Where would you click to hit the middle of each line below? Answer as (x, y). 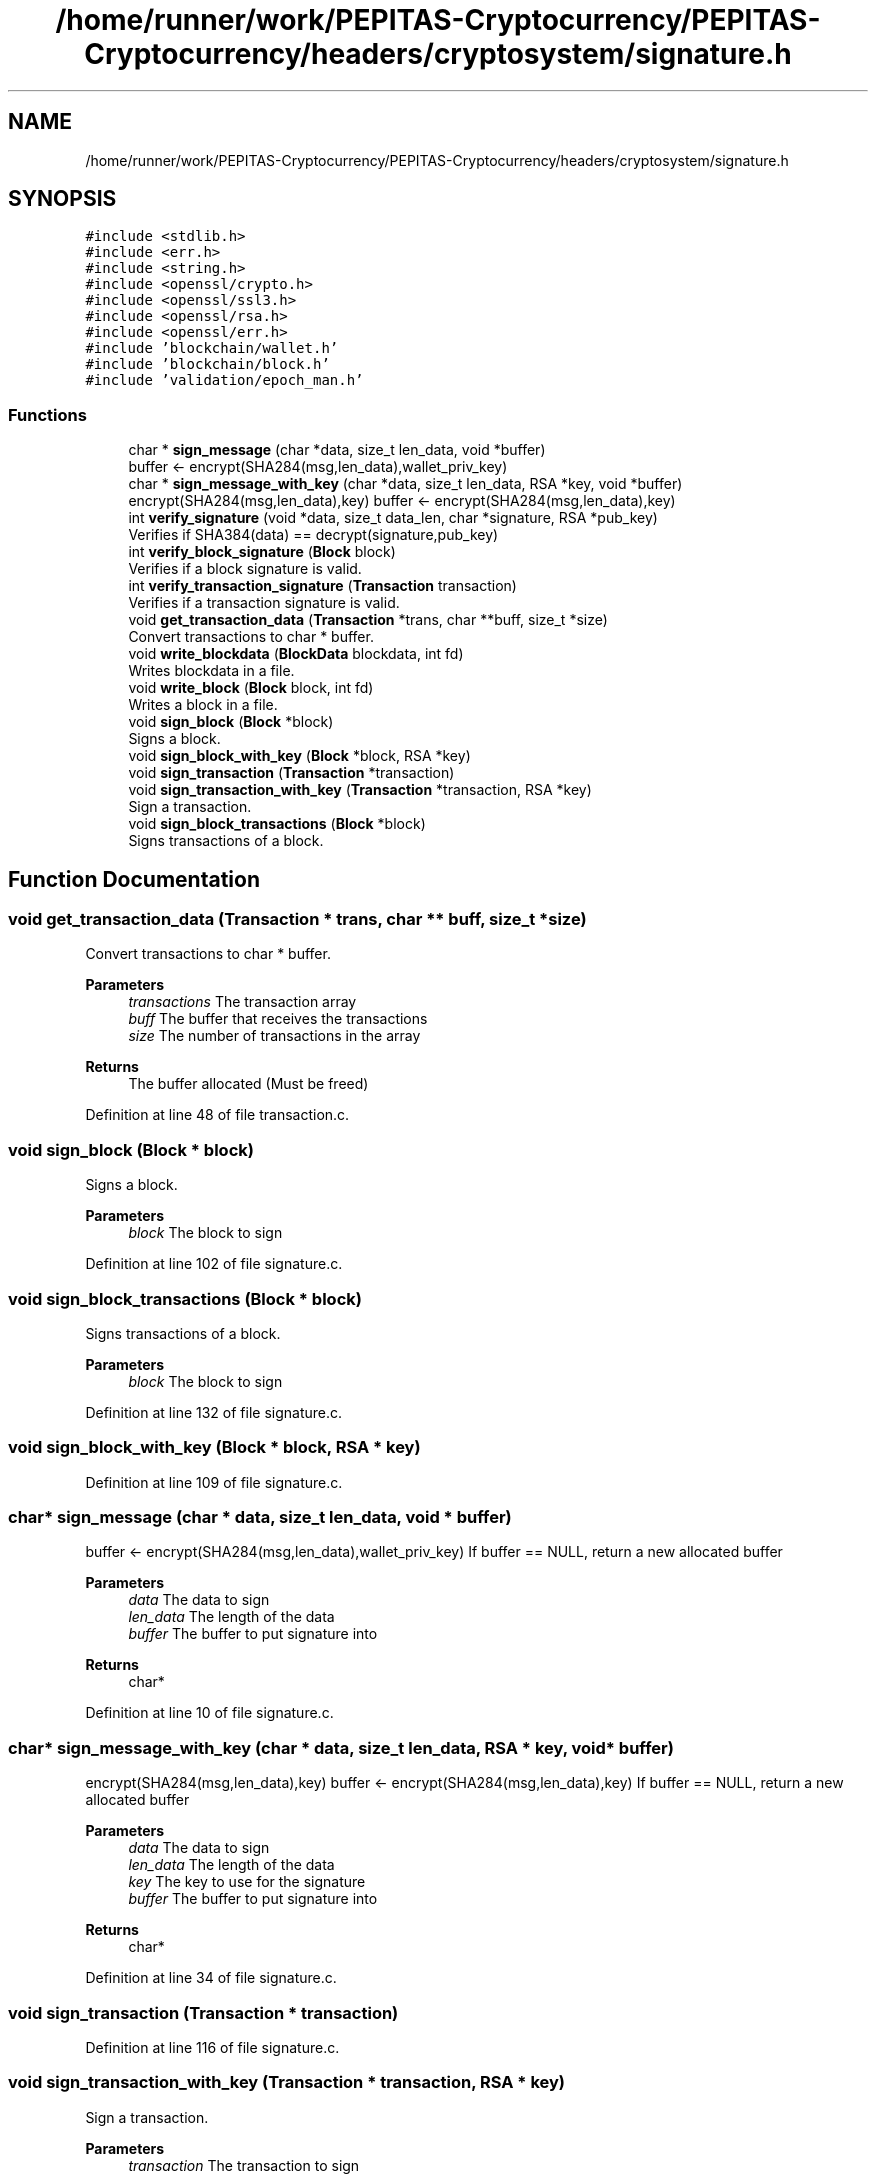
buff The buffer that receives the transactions (278, 1019)
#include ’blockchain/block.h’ (207, 364)
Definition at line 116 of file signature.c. (212, 2047)
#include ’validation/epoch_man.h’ (224, 380)
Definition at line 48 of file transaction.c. (217, 1115)
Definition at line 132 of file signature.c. (214, 1412)
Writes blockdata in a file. (211, 671)
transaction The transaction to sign (244, 2165)
